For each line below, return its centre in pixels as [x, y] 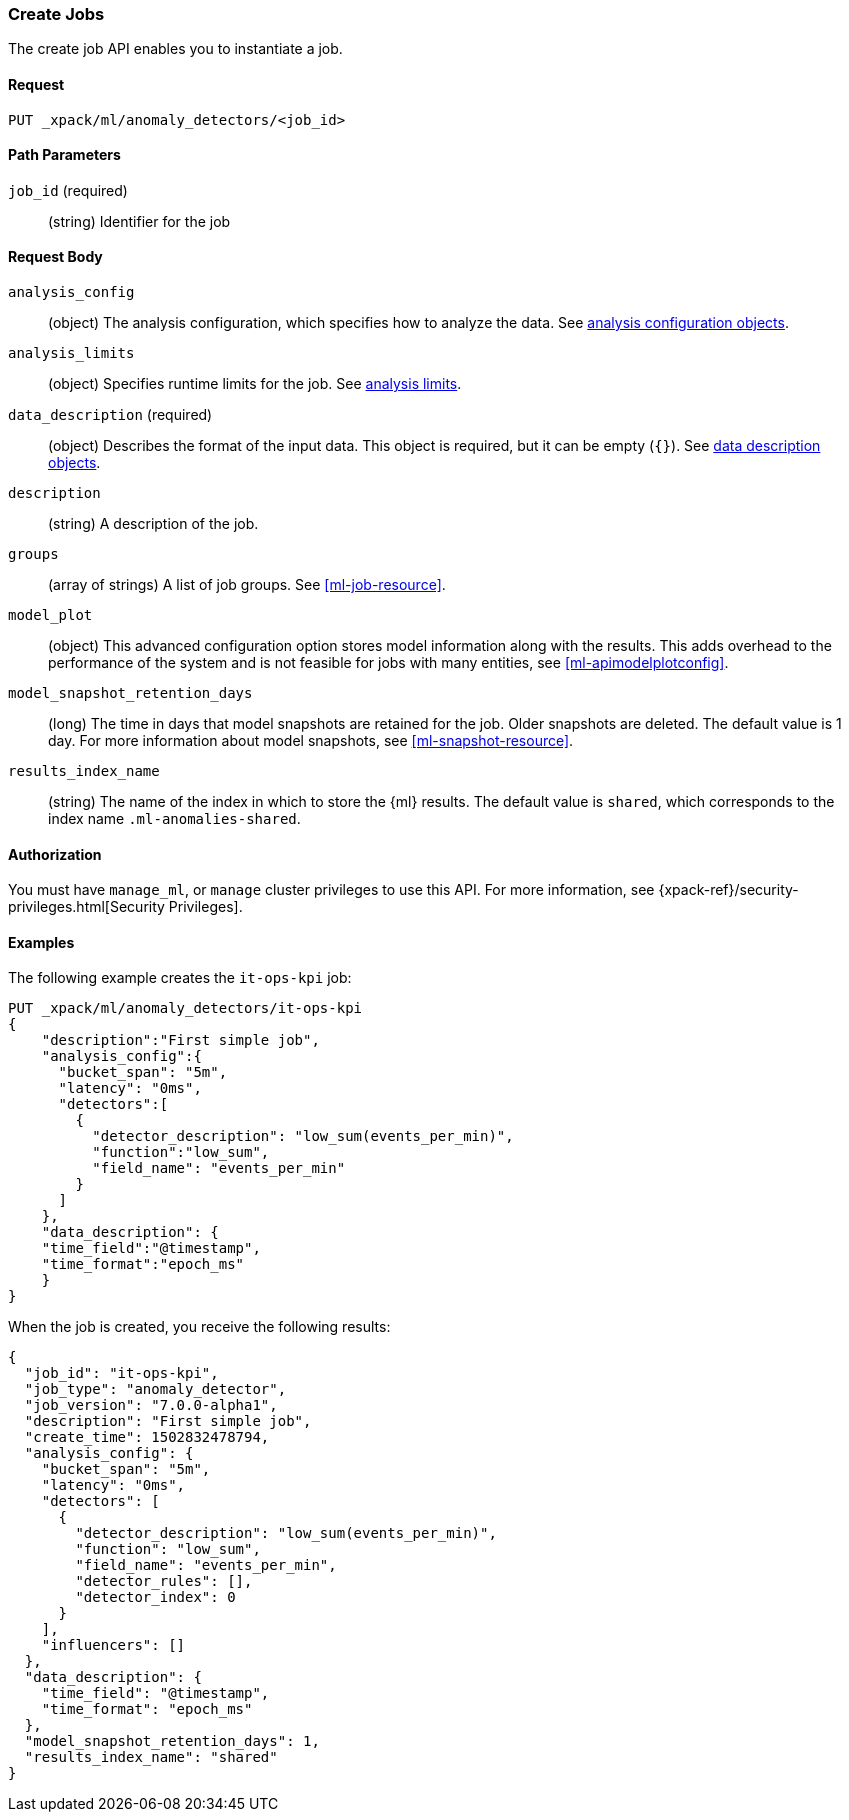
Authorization [55, 854]
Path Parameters [64, 155]
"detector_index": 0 [155, 1597]
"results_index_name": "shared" [151, 1757]
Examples [41, 942]
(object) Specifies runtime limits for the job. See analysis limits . [255, 384]
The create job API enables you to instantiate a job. [175, 49]
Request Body [55, 257]
